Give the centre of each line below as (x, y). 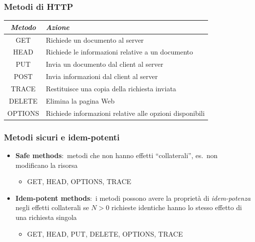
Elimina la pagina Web (80, 100)
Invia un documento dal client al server (104, 64)
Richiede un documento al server (95, 40)
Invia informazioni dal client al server (102, 76)
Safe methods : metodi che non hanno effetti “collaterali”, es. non (116, 155)
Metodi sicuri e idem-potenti (62, 137)
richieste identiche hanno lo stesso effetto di (177, 207)
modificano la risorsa (46, 165)
